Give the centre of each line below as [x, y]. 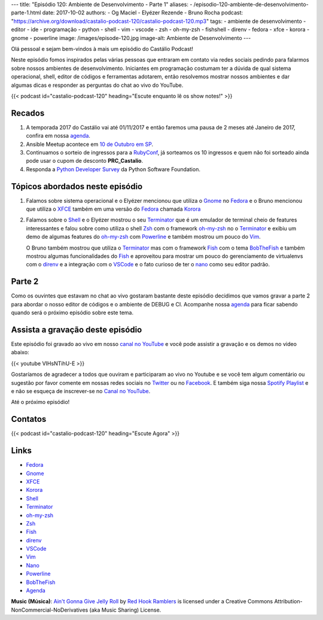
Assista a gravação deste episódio [77, 329]
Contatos [29, 419]
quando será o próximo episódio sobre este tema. [72, 313]
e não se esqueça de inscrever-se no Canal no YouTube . [81, 391]
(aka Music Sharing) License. [125, 610]
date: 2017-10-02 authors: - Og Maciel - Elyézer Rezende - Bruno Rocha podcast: [143, 13]
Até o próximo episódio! [40, 402]
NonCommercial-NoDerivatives [50, 610]
